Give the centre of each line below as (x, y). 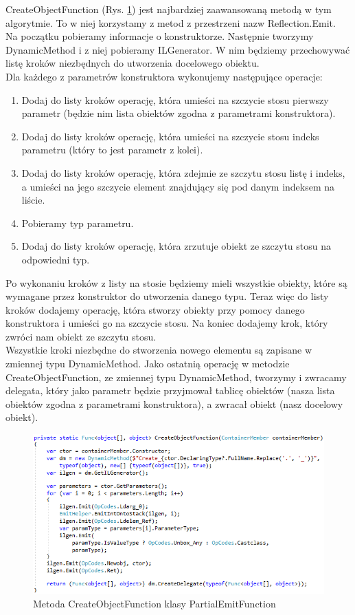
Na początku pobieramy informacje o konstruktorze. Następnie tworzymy (160, 36)
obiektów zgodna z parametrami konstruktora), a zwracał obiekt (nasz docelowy (174, 403)
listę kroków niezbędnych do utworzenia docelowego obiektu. (133, 63)
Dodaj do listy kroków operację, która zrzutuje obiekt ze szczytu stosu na (176, 246)
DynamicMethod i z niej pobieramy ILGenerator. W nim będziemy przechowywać (178, 49)
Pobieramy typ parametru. (78, 223)
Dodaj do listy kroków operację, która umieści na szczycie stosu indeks (170, 136)
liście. (33, 200)
